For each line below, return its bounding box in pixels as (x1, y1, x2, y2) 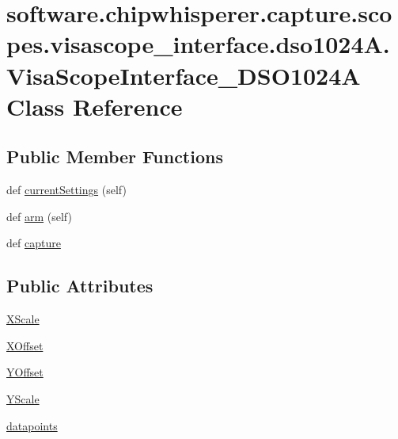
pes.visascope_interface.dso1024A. (6, 28, 390, 60)
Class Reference (6, 90, 183, 122)
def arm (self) (6, 208, 72, 224)
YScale (6, 390, 40, 407)
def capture (6, 235, 61, 251)
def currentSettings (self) (6, 181, 127, 198)
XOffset (6, 337, 44, 353)
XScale (6, 311, 40, 327)
